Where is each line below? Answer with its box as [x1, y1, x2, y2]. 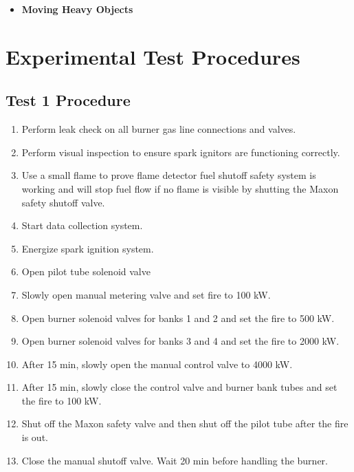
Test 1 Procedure [5, 89, 131, 111]
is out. [21, 430, 48, 444]
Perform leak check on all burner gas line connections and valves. [21, 122, 296, 136]
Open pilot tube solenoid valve [21, 264, 151, 279]
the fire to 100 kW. [21, 393, 102, 407]
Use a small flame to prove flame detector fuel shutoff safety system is [21, 168, 316, 182]
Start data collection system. [21, 218, 143, 233]
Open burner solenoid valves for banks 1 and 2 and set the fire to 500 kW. [21, 310, 335, 325]
